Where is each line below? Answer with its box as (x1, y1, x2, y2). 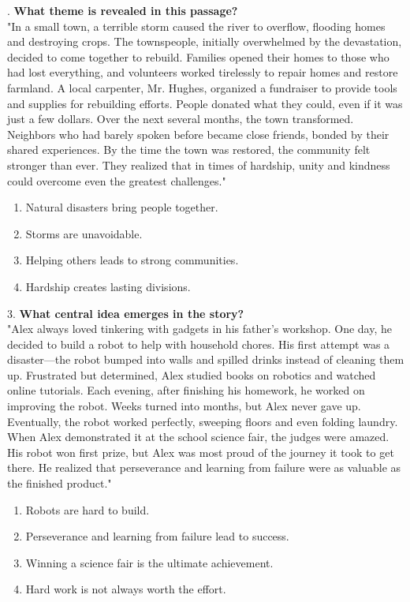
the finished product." (7, 475, 112, 492)
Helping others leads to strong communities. (25, 252, 239, 268)
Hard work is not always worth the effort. (25, 581, 226, 597)
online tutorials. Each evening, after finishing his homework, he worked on (7, 382, 365, 398)
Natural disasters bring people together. (25, 199, 218, 215)
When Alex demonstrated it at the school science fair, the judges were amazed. (7, 428, 389, 445)
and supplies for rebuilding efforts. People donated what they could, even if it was (7, 95, 403, 111)
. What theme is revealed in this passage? (7, 2, 238, 18)
